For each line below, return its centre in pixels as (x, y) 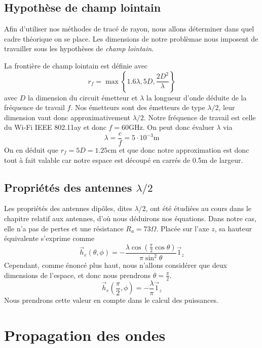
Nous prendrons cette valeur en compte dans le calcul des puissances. (111, 300)
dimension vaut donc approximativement (67, 117)
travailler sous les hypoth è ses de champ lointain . (79, 48)
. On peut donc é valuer (178, 127)
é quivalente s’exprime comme (49, 238)
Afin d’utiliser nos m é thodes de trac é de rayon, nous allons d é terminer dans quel (129, 29)
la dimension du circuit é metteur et (83, 97)
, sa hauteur (233, 228)
